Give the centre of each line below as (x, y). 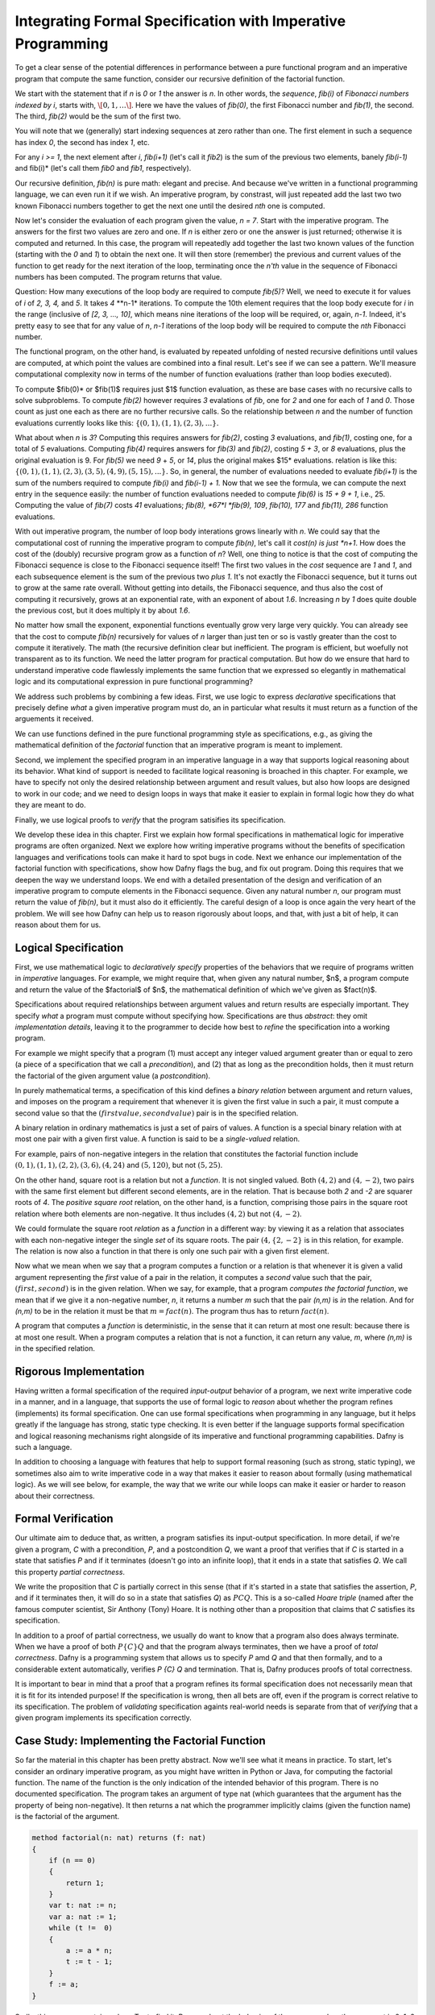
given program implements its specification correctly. (104, 1718)
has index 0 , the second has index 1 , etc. (83, 142)
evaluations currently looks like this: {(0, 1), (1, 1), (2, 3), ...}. (117, 422)
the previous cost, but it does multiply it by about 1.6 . (103, 610)
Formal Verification (64, 1519)
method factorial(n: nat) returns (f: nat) (119, 1838)
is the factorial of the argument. (67, 1817)
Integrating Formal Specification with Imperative (180, 21)
